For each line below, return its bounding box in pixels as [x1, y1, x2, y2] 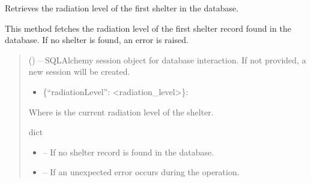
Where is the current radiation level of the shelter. [28, 105, 214, 118]
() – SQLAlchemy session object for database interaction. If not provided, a [28, 53, 306, 66]
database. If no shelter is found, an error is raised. [5, 33, 189, 46]
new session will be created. [28, 65, 130, 78]
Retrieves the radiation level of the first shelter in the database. [5, 2, 239, 14]
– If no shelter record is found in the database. [43, 145, 214, 158]
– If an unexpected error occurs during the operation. [43, 166, 240, 178]
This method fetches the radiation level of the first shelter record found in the [5, 22, 291, 34]
